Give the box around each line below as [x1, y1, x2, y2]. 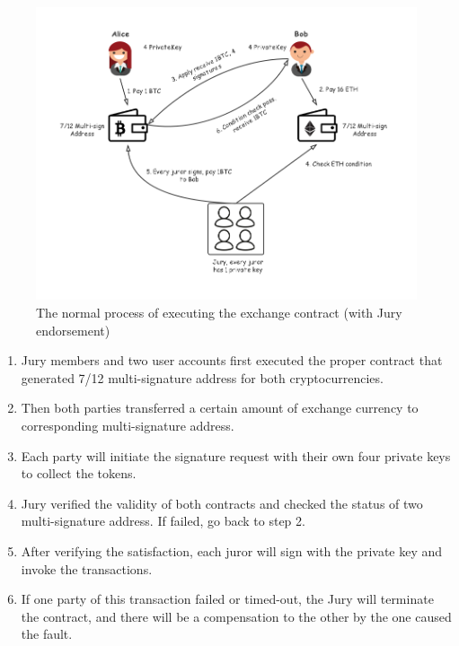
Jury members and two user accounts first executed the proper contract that [21, 351, 443, 370]
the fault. [21, 624, 73, 643]
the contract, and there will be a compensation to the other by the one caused [21, 607, 452, 625]
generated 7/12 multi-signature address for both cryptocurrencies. [21, 368, 384, 387]
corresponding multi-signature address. [21, 416, 234, 434]
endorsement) [36, 320, 110, 339]
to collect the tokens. [21, 464, 137, 483]
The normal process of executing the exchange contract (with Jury [36, 303, 402, 322]
